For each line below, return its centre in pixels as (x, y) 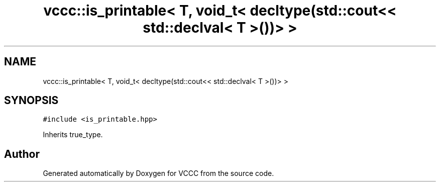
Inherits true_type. (73, 135)
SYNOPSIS (31, 101)
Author (22, 154)
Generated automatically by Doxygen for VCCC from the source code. (158, 173)
